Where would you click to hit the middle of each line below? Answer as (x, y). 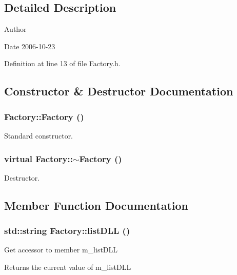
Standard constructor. (39, 135)
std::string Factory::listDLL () (67, 231)
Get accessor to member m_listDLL (61, 250)
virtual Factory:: (38, 158)
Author (15, 29)
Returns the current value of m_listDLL (68, 267)
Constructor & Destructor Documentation (119, 91)
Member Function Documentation (96, 205)
